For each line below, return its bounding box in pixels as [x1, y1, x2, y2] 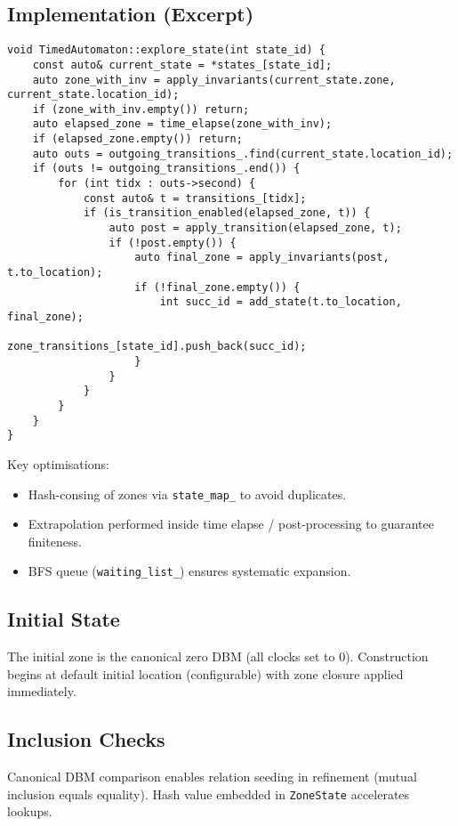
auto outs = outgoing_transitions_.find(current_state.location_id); [32, 147, 454, 160]
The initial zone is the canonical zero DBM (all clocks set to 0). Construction [7, 647, 429, 666]
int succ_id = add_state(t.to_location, [159, 296, 402, 309]
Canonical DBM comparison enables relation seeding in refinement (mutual [7, 767, 417, 786]
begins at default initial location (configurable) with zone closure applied [7, 664, 404, 683]
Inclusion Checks [7, 725, 165, 753]
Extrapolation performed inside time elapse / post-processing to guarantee [28, 514, 434, 533]
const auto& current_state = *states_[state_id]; [32, 58, 333, 71]
